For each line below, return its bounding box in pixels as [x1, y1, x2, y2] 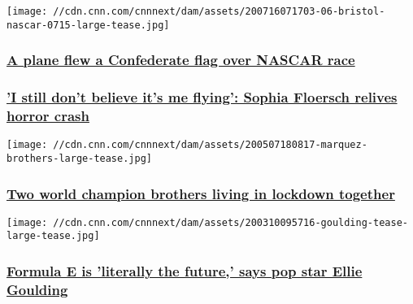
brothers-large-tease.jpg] [7, 152, 152, 164]
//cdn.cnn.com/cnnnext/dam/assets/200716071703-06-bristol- [53, 6, 385, 17]
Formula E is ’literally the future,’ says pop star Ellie [7, 261, 363, 281]
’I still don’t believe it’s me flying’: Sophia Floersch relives [7, 87, 398, 107]
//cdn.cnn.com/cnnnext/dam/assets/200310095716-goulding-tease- [53, 216, 408, 228]
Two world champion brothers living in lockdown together [7, 183, 395, 203]
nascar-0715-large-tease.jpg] [7, 19, 170, 31]
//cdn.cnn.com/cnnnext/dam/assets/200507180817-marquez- [53, 139, 367, 151]
